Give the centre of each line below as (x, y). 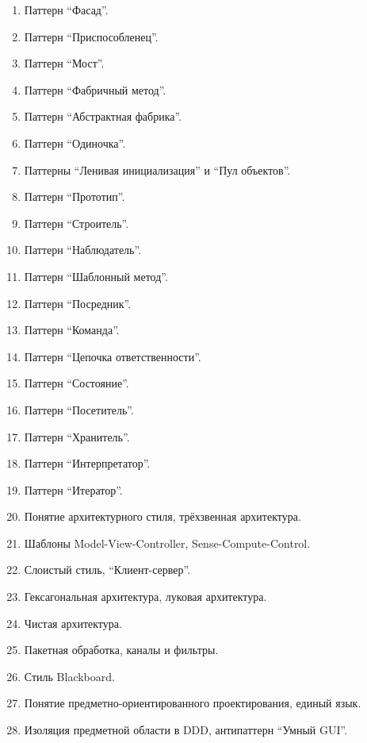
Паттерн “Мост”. (64, 63)
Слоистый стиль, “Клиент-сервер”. (107, 570)
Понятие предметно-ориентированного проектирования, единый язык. (193, 703)
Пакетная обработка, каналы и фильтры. (121, 650)
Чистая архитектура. (73, 623)
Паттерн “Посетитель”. (79, 409)
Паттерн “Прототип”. (75, 196)
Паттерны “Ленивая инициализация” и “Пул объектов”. (157, 169)
